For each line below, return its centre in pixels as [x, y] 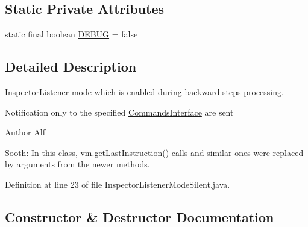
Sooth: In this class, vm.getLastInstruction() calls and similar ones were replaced [154, 152]
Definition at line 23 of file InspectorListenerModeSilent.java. [118, 184]
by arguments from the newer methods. [77, 164]
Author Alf [25, 132]
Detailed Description [71, 67]
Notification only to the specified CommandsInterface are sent [119, 112]
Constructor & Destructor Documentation [140, 216]
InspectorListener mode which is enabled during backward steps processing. [144, 92]
